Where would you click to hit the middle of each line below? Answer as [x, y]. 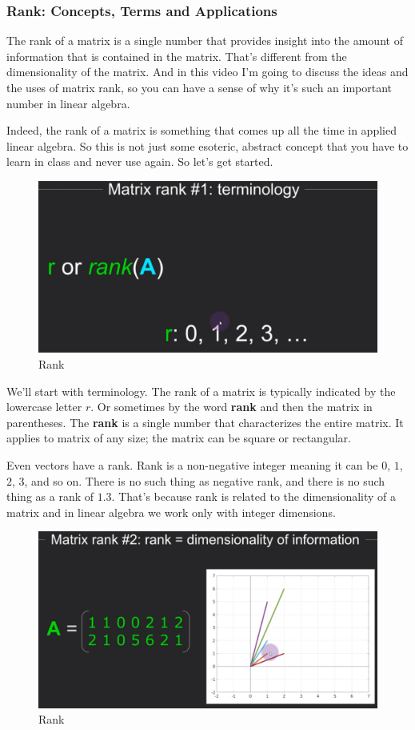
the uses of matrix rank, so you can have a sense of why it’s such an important [200, 87]
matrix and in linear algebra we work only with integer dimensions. [171, 512]
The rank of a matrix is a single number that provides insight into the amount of [205, 40]
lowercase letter [44, 407]
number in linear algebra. [68, 103]
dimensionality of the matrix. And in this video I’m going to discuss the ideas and [207, 72]
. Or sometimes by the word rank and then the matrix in [231, 407]
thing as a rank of [50, 496]
